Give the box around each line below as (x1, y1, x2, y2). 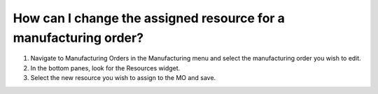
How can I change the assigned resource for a (13, 10, 285, 26)
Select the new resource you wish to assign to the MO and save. (30, 74, 216, 82)
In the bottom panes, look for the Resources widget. (30, 63, 181, 72)
